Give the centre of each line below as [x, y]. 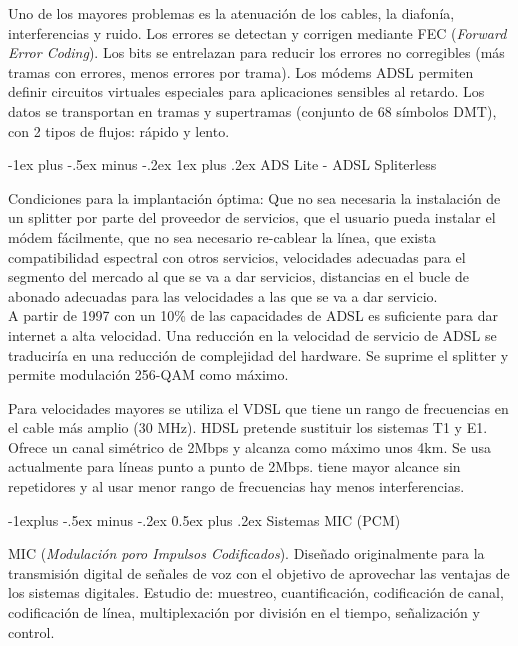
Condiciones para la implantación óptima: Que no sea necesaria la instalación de [254, 197]
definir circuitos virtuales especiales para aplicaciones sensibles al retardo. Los [246, 91]
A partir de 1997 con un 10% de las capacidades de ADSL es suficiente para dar [253, 315]
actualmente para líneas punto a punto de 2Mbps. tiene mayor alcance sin [234, 466]
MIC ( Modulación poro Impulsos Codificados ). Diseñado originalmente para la [246, 553]
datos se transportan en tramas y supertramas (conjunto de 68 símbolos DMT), [252, 110]
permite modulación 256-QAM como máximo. [148, 374]
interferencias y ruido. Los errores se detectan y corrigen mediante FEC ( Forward [257, 32]
